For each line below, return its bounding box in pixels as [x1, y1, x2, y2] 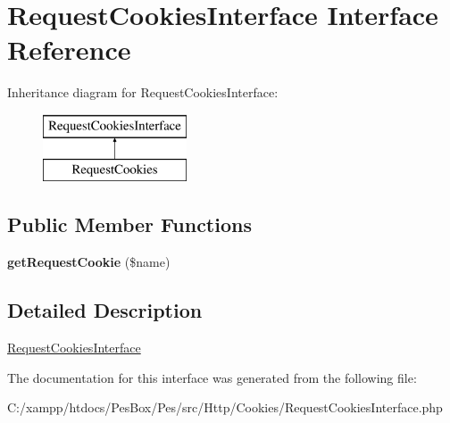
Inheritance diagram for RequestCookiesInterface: [7, 83, 279, 102]
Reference [7, 31, 131, 68]
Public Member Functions [7, 211, 252, 238]
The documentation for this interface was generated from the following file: [7, 368, 417, 386]
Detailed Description [7, 296, 203, 324]
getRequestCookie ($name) [7, 253, 171, 271]
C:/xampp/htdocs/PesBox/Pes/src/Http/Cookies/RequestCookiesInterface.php [7, 398, 443, 417]
